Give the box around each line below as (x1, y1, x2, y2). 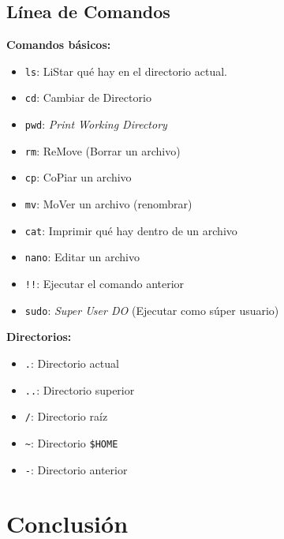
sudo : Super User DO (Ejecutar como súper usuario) (24, 301, 279, 318)
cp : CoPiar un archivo (24, 169, 132, 185)
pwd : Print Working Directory (24, 116, 167, 133)
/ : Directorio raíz (24, 408, 108, 425)
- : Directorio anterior (24, 461, 128, 477)
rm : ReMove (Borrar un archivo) (24, 142, 181, 159)
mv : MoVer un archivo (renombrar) (24, 196, 192, 212)
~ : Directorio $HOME (24, 434, 118, 451)
